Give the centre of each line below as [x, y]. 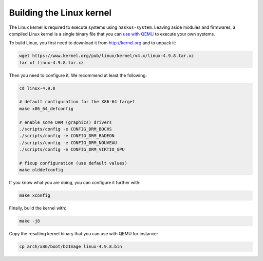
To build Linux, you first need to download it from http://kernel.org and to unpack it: [93, 43]
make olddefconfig [41, 170]
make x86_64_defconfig [46, 109]
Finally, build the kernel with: [38, 208]
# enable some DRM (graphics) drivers [66, 122]
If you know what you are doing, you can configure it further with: [75, 183]
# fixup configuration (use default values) [73, 163]
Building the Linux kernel [60, 13]
